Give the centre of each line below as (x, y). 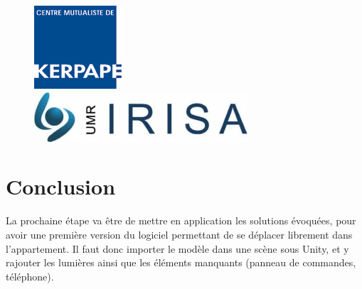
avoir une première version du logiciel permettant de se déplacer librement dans (179, 234)
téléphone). (30, 276)
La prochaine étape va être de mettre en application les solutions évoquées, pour (181, 220)
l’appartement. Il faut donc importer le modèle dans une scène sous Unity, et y (177, 248)
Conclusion (61, 186)
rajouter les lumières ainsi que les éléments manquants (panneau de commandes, (181, 262)
